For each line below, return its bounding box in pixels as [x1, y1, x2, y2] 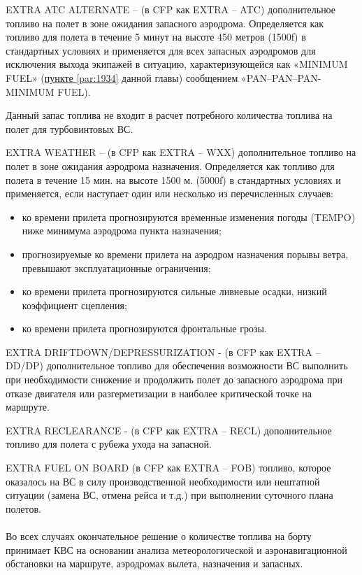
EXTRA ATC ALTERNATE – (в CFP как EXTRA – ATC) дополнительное [6, 2, 336, 16]
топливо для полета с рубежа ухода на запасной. [6, 436, 212, 451]
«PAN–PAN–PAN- [240, 70, 321, 85]
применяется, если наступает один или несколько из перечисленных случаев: [6, 186, 333, 201]
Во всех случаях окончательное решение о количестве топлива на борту [6, 529, 312, 543]
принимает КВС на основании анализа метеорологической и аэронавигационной [6, 542, 347, 557]
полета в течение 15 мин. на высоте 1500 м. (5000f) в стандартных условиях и [6, 172, 341, 187]
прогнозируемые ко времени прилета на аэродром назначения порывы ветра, [22, 246, 349, 261]
